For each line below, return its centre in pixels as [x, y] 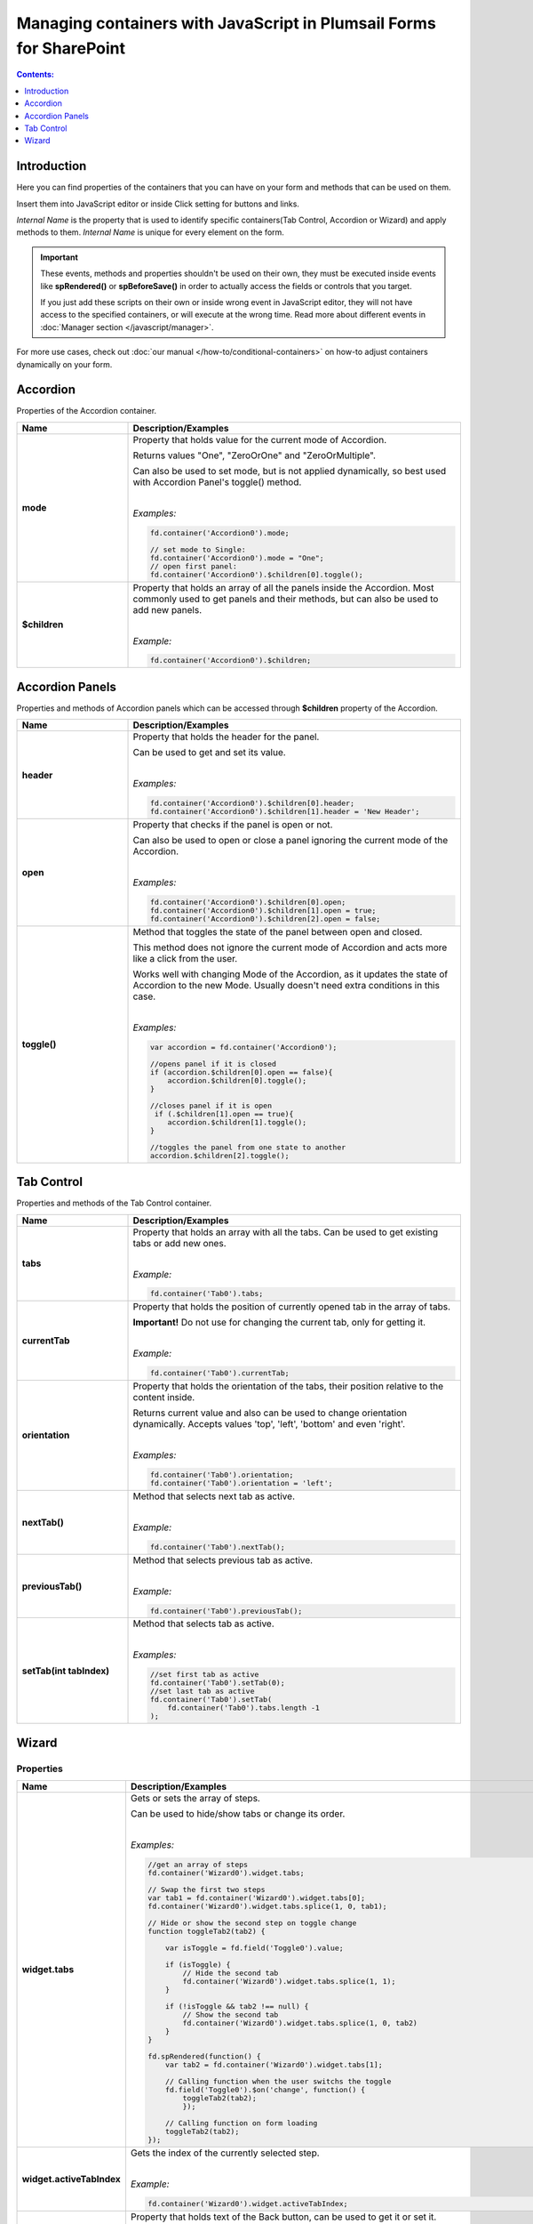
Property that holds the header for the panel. [226, 737]
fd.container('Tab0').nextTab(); [218, 1547]
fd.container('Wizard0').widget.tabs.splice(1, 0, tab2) [300, 2023]
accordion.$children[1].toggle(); [237, 1122]
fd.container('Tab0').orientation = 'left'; [241, 1483]
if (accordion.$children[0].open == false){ [241, 1072]
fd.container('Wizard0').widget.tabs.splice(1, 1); [289, 1981]
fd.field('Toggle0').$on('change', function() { [265, 2089]
